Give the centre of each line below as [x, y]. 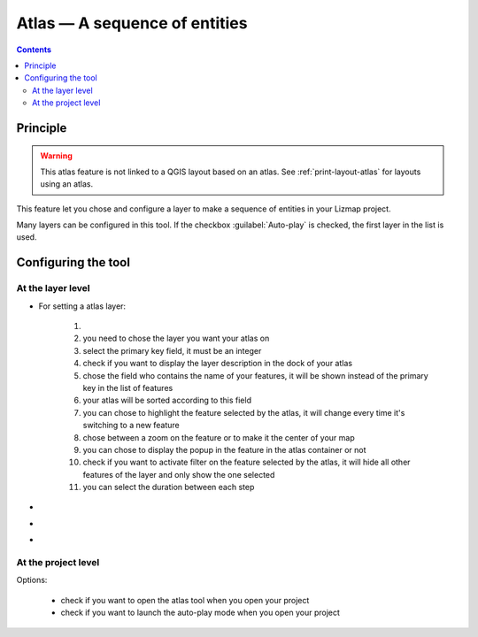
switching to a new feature [131, 426]
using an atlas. [67, 184]
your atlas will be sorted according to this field [167, 400]
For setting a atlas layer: [82, 306]
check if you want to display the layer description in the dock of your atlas [218, 364]
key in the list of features [128, 388]
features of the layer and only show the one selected [179, 474]
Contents [34, 50]
